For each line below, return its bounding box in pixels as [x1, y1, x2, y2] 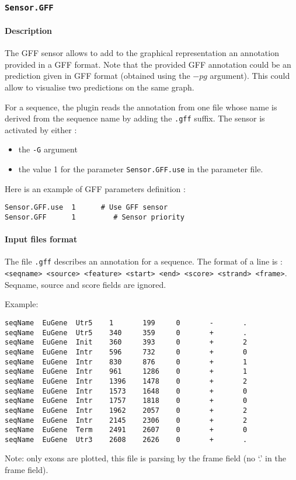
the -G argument [18, 143, 78, 155]
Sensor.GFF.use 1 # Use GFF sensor [5, 203, 168, 212]
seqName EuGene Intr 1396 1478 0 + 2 [5, 377, 248, 385]
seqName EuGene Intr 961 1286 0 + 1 [5, 367, 248, 376]
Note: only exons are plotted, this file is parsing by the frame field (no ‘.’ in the [5, 452, 286, 464]
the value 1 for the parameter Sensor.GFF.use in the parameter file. [18, 163, 263, 175]
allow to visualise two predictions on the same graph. [5, 81, 194, 93]
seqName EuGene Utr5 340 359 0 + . [5, 328, 248, 337]
